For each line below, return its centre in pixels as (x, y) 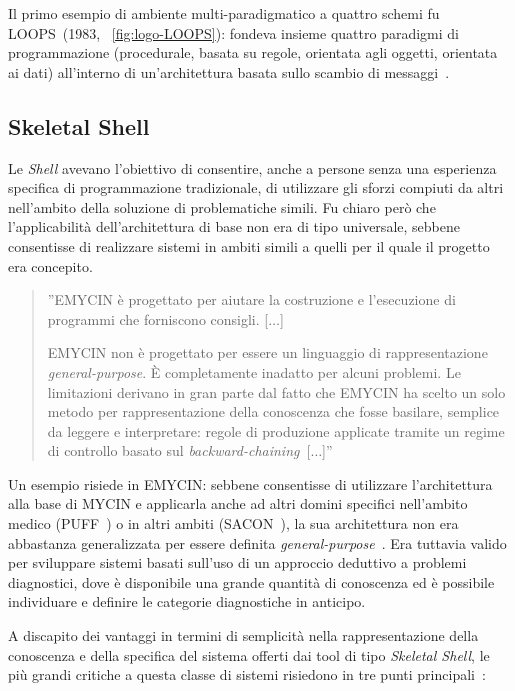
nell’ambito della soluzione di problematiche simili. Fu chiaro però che (222, 206)
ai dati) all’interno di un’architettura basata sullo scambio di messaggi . (229, 71)
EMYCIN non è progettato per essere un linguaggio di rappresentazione (267, 352)
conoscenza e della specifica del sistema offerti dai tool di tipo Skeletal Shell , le (249, 654)
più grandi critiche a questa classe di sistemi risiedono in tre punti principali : (247, 674)
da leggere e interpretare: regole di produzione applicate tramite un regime (276, 430)
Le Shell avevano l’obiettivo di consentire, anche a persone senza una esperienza (252, 167)
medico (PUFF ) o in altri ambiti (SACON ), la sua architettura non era (233, 523)
